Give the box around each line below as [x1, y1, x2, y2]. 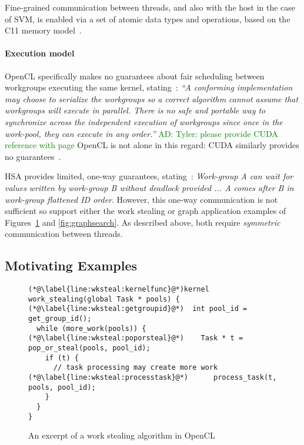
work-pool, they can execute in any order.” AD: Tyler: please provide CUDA [5, 127, 278, 139]
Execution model [5, 47, 75, 59]
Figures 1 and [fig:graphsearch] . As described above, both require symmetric [5, 216, 280, 228]
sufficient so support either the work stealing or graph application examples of [5, 205, 286, 217]
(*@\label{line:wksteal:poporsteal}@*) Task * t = [28, 334, 243, 343]
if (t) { [45, 353, 79, 362]
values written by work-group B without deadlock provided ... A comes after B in [5, 181, 294, 193]
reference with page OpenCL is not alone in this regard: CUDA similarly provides [5, 139, 299, 151]
